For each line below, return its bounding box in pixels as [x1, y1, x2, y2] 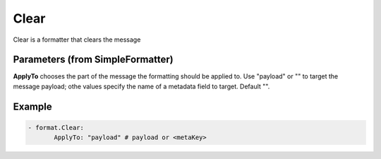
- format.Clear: [28, 124, 85, 131]
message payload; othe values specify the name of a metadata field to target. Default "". [13, 82, 270, 90]
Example [13, 100, 52, 112]
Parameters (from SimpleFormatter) [13, 54, 174, 66]
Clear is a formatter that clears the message [13, 35, 141, 44]
